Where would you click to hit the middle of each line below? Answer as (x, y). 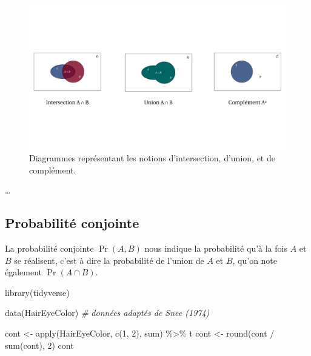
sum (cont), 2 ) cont (39, 345)
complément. (53, 170)
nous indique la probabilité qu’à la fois (216, 248)
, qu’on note (255, 260)
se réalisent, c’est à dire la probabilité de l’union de (109, 260)
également (24, 272)
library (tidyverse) (37, 292)
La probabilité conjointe (49, 248)
